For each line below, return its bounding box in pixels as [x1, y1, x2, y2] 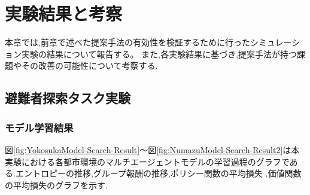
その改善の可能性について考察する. [21, 59, 158, 72]
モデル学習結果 [5, 120, 74, 135]
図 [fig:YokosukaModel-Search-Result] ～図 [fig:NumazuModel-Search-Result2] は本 [5, 143, 300, 156]
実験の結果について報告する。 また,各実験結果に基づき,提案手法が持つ [21, 47, 297, 60]
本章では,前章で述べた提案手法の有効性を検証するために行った [5, 36, 250, 48]
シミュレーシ [250, 36, 300, 48]
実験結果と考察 [5, 1, 123, 26]
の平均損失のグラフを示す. [5, 178, 108, 191]
